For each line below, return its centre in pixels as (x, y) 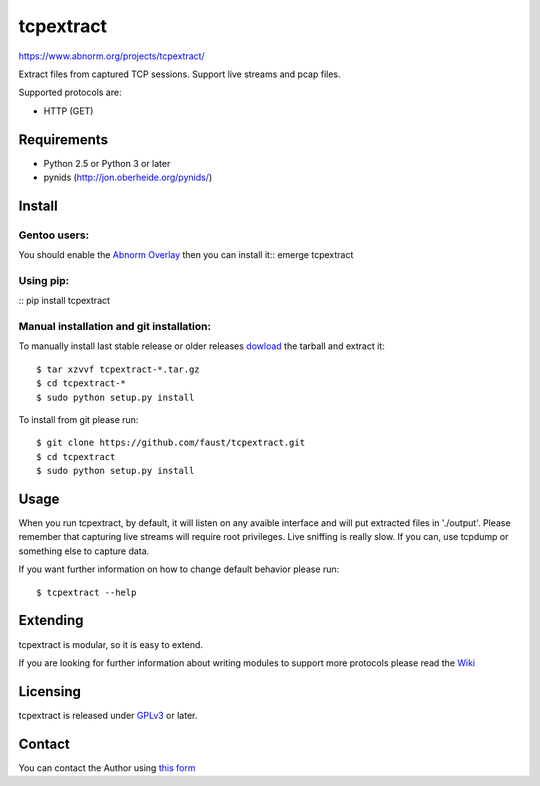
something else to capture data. (84, 551)
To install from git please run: (78, 420)
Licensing (50, 691)
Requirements (63, 139)
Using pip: (44, 280)
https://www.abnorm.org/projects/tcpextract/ (111, 56)
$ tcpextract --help (86, 592)
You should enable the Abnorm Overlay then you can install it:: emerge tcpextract (186, 255)
